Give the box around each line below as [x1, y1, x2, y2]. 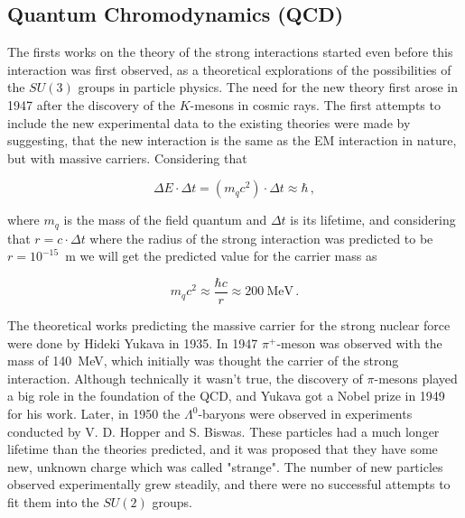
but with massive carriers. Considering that [7, 148, 247, 167]
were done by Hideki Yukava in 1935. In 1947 [7, 333, 258, 352]
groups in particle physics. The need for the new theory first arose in [78, 78, 459, 97]
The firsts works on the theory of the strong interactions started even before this [7, 42, 453, 61]
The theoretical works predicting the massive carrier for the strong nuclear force [7, 316, 451, 335]
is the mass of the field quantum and [63, 210, 267, 229]
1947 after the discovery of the [7, 95, 176, 114]
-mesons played [374, 368, 458, 387]
